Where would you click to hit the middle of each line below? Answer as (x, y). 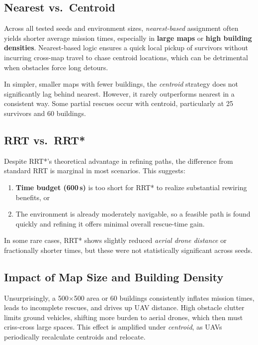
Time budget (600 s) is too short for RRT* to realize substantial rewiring (131, 187)
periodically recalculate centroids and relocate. (75, 337)
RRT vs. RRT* (45, 140)
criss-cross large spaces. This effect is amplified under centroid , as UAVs (113, 327)
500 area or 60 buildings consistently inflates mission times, (164, 297)
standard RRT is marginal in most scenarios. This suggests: (95, 171)
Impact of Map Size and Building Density (114, 277)
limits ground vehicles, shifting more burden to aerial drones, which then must (124, 317)
